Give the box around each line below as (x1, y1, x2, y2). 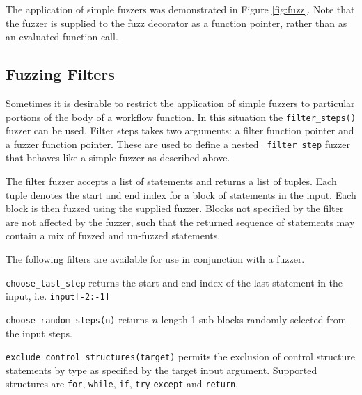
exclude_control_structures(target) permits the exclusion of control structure (6, 349, 356, 364)
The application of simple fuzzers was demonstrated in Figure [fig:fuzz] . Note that (6, 2, 355, 16)
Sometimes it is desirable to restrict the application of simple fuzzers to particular (6, 95, 355, 110)
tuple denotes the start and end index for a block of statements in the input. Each (6, 187, 356, 202)
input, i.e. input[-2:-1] (6, 289, 110, 303)
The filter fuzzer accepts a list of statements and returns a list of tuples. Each (6, 174, 337, 188)
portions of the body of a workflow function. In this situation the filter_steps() (6, 109, 356, 124)
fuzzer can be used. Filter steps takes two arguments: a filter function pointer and (6, 123, 354, 138)
